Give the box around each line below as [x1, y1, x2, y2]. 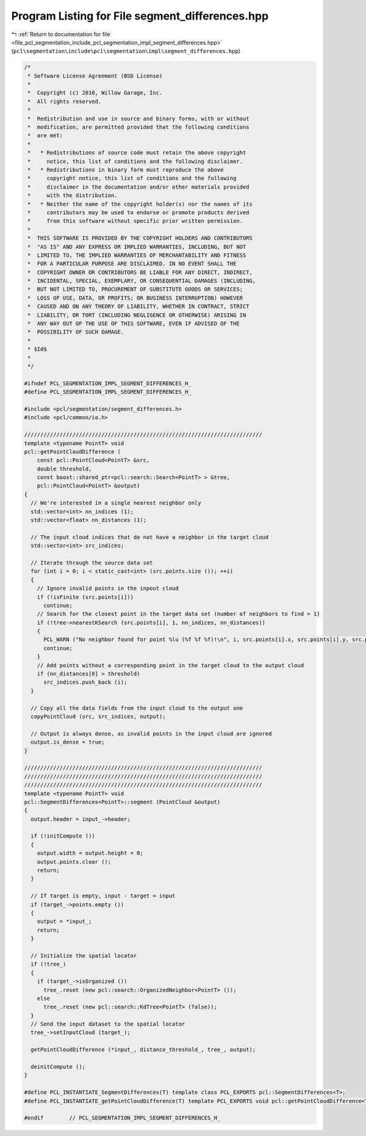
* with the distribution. [27, 192, 118, 199]
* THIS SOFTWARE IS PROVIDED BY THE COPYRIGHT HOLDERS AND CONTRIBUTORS [27, 235, 253, 242]
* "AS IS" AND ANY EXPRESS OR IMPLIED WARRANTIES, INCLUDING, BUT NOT [27, 243, 246, 250]
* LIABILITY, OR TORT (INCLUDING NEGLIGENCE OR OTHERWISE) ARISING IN [27, 311, 246, 319]
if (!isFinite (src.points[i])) [37, 593, 134, 601]
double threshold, [37, 465, 92, 472]
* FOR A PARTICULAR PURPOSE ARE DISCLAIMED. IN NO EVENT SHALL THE [27, 260, 237, 267]
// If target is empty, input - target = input [30, 892, 176, 900]
